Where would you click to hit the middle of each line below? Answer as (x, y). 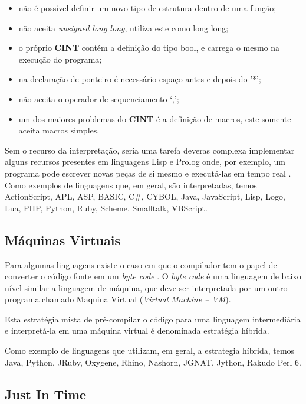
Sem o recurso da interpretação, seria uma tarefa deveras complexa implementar (150, 150)
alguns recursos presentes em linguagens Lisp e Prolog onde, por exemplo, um (145, 162)
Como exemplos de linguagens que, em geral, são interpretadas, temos (131, 185)
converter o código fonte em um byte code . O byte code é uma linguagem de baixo (153, 276)
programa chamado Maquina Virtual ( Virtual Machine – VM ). (118, 299)
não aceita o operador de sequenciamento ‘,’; (99, 98)
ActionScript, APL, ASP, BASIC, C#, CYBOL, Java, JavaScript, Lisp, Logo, (145, 196)
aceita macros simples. (59, 130)
